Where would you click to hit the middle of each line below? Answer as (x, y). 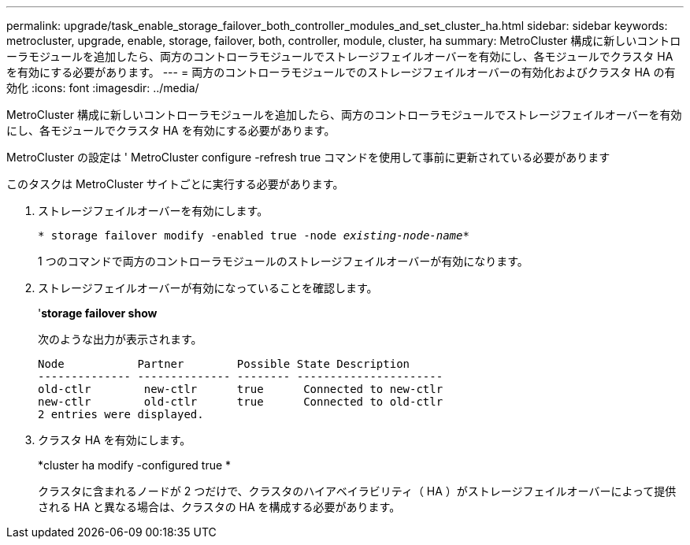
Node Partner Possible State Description (224, 364)
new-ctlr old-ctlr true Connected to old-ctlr (241, 402)
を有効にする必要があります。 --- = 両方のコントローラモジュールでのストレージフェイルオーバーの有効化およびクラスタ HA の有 (341, 72)
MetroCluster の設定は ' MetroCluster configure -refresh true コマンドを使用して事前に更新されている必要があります (308, 157)
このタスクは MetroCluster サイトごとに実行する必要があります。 (175, 184)
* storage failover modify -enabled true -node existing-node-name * (254, 235)
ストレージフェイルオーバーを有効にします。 (153, 211)
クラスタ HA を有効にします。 (115, 440)
